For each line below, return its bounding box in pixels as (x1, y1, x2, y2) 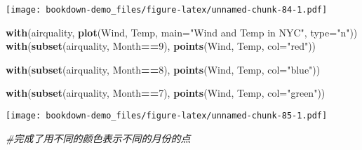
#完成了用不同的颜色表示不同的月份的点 (6, 130, 191, 145)
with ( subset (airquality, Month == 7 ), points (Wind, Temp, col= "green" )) (6, 86, 326, 100)
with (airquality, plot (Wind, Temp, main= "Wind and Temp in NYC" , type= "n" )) (6, 25, 358, 39)
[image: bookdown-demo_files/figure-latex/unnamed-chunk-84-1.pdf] (6, 5, 328, 15)
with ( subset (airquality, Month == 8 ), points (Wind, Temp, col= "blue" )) (6, 62, 321, 76)
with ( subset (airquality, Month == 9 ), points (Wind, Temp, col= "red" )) (6, 39, 316, 53)
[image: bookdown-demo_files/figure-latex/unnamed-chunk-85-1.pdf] (6, 111, 328, 121)
